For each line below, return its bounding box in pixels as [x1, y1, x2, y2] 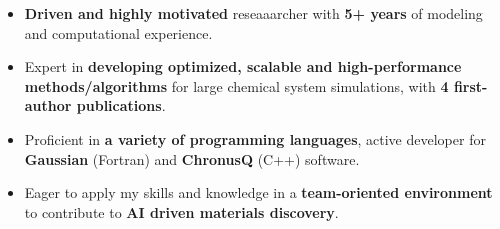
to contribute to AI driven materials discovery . [24, 201, 339, 222]
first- [453, 75, 488, 96]
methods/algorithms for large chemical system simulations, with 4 [24, 75, 449, 96]
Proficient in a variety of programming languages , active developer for [24, 128, 486, 149]
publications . [76, 95, 166, 116]
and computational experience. [24, 22, 213, 43]
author [24, 95, 72, 116]
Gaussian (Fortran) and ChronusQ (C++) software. [24, 148, 360, 169]
